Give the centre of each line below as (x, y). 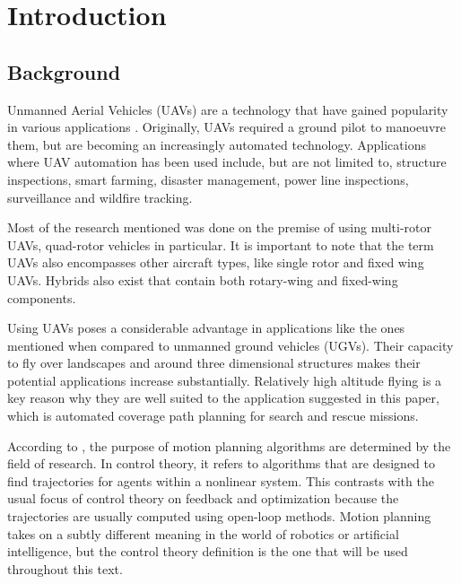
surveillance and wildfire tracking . (100, 197)
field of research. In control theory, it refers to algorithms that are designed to (222, 463)
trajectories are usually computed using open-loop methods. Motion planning (219, 516)
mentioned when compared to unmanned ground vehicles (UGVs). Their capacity (230, 345)
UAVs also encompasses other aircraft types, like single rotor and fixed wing (216, 262)
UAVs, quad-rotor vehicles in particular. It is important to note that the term (221, 244)
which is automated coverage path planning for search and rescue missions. (213, 416)
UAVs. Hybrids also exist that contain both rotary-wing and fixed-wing (203, 279)
